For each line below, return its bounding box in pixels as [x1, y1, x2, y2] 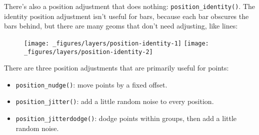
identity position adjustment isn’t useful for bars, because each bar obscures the [4, 10, 249, 21]
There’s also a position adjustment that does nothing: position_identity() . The [4, 1, 255, 11]
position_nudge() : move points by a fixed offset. [15, 79, 167, 89]
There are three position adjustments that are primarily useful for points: [4, 62, 229, 73]
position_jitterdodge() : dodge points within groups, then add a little [15, 113, 237, 123]
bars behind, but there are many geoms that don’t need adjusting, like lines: [4, 20, 238, 31]
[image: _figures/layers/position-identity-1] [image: [24, 39, 209, 47]
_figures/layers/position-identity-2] [24, 48, 153, 55]
